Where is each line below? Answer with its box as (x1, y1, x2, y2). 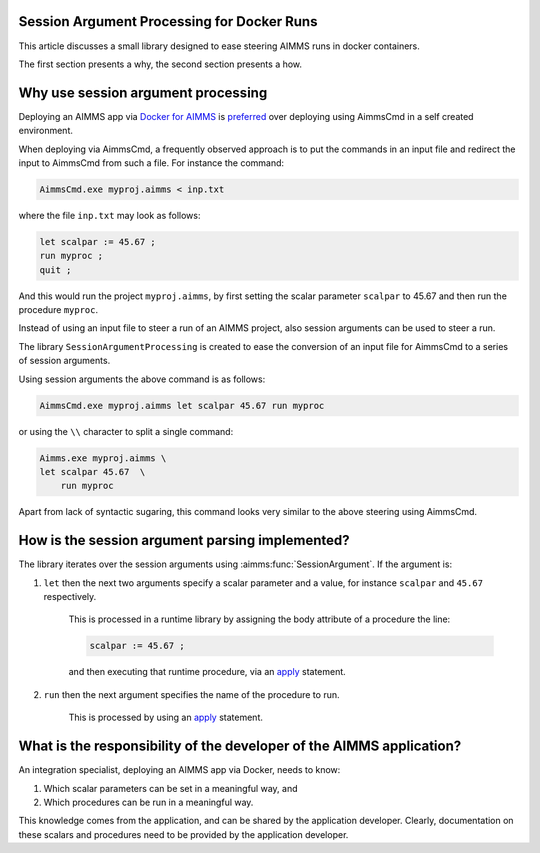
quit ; (39, 264, 72, 275)
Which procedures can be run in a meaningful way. (43, 796, 254, 808)
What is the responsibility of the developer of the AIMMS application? (18, 738, 462, 755)
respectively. (43, 591, 97, 603)
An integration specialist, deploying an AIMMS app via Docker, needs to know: (18, 764, 341, 776)
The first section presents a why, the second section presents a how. (18, 58, 303, 70)
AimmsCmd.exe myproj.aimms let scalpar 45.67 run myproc (39, 400, 325, 411)
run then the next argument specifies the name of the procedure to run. (43, 688, 340, 700)
